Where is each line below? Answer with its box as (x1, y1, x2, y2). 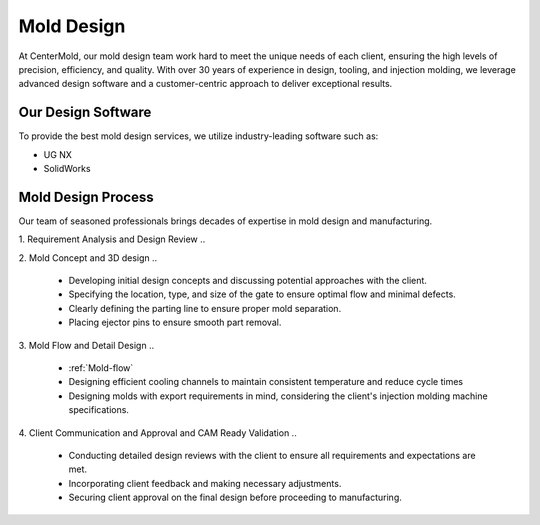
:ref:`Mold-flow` (68, 362, 134, 374)
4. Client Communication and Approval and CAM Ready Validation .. (18, 426, 297, 439)
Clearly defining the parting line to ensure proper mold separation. (68, 302, 342, 314)
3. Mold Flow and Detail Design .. (18, 339, 155, 351)
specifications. (68, 404, 130, 416)
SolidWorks (43, 163, 91, 175)
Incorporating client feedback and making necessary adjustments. (68, 477, 342, 489)
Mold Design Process (18, 188, 154, 205)
